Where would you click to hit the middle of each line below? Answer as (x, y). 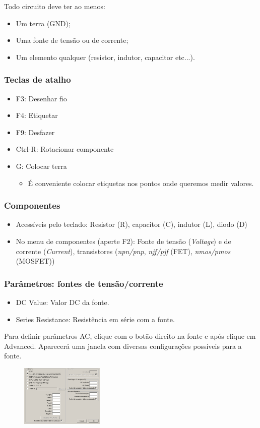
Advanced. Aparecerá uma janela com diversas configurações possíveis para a (123, 346)
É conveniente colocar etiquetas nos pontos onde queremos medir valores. (141, 183)
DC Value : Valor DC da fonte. (62, 302)
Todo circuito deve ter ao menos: (55, 6)
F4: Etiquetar (37, 115)
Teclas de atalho (38, 79)
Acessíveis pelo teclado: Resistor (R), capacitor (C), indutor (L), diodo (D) (132, 224)
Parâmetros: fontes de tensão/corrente (84, 283)
